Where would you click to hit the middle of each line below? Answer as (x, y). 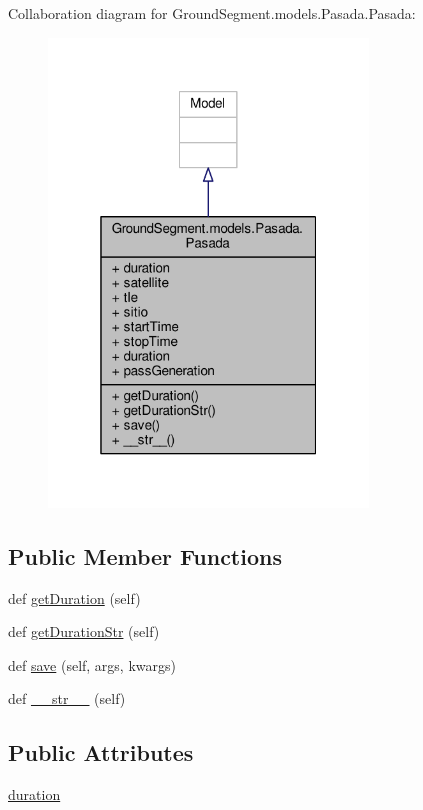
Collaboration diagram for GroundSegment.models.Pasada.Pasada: (212, 13)
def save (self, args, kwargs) (92, 664)
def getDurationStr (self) (84, 631)
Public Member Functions (145, 555)
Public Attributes (101, 752)
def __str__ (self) (67, 698)
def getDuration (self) (74, 597)
